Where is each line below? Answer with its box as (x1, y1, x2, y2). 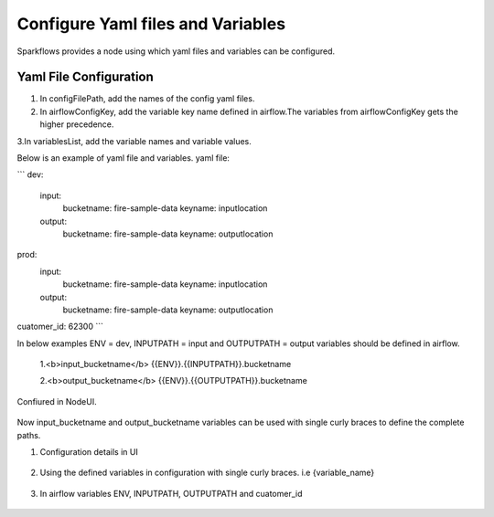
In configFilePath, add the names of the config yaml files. (39, 93, 255, 104)
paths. (16, 429, 41, 440)
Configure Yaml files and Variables (16, 14, 286, 34)
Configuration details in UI (39, 447, 139, 458)
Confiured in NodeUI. (16, 396, 97, 406)
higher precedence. (39, 119, 114, 130)
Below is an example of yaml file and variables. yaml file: (16, 153, 231, 164)
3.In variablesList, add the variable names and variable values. (16, 135, 252, 146)
